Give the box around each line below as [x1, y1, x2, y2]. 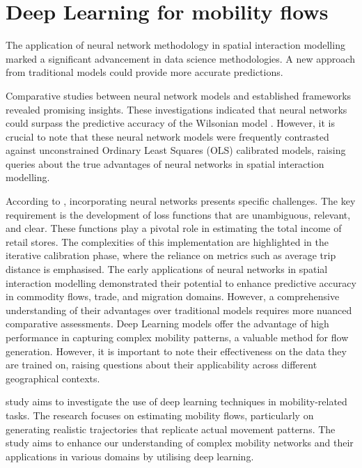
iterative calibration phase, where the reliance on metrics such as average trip [6, 248, 336, 263]
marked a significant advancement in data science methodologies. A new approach [6, 51, 355, 65]
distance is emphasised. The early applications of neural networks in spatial [6, 262, 328, 276]
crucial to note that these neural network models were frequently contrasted [6, 129, 329, 143]
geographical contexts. [6, 370, 100, 385]
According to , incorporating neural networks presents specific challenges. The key [6, 194, 356, 208]
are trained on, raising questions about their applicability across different [6, 357, 317, 372]
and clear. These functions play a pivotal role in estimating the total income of [6, 221, 342, 235]
